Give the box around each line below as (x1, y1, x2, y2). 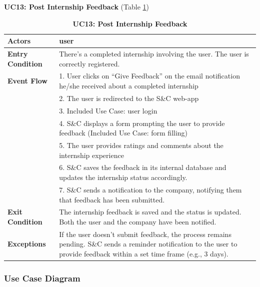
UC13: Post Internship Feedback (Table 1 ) (4, 1, 149, 11)
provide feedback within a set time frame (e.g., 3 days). (59, 248, 228, 258)
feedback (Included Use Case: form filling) (59, 127, 188, 138)
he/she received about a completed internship (59, 80, 198, 91)
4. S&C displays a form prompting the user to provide (59, 117, 225, 128)
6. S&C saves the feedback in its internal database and (59, 162, 226, 172)
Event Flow (7, 75, 47, 86)
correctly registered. (59, 58, 120, 68)
